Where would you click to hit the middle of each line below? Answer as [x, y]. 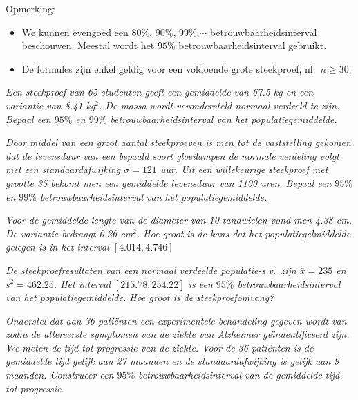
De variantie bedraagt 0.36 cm [69, 233]
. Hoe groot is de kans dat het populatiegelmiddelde [244, 233]
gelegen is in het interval [57, 247]
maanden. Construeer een [60, 375]
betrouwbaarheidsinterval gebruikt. [253, 45]
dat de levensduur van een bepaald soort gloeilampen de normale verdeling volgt [172, 155]
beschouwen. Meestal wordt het [88, 45]
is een [200, 283]
